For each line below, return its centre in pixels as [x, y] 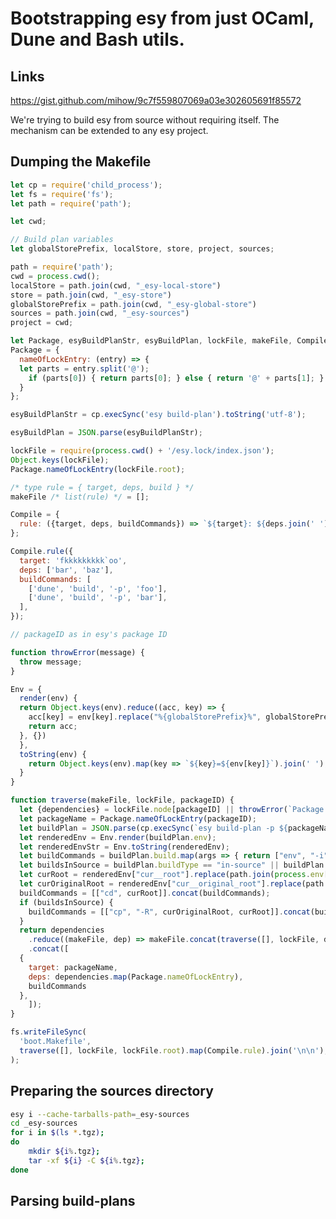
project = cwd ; [42, 323]
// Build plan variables [62, 240]
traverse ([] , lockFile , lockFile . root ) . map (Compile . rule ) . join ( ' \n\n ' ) [172, 1050]
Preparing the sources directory [112, 1091]
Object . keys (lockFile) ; [60, 460]
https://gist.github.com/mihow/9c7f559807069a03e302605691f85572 [156, 100]
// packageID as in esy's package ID [89, 635]
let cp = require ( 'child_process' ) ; [86, 185]
